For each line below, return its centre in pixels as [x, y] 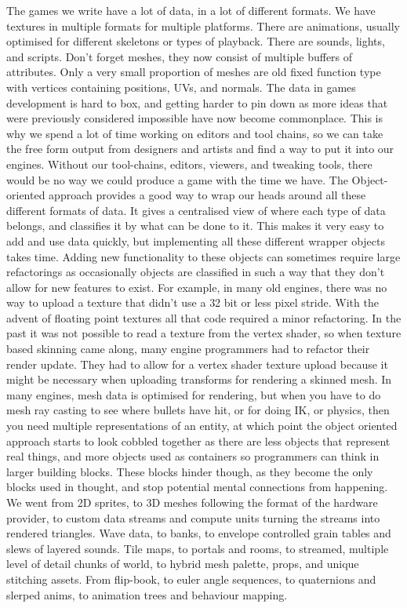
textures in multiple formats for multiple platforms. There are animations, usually [203, 25]
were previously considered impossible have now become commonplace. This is [195, 118]
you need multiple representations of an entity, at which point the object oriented [202, 426]
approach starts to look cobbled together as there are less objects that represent [198, 441]
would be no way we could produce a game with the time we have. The [177, 179]
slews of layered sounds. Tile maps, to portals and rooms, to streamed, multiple [198, 548]
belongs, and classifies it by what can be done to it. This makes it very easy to [195, 226]
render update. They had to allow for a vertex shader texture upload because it [197, 364]
